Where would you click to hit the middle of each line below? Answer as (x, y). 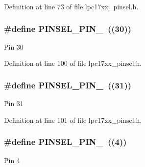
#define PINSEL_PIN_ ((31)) (68, 85)
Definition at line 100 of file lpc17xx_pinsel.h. (73, 63)
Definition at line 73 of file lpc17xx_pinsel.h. (71, 6)
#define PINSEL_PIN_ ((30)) (68, 28)
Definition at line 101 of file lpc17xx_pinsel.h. (73, 120)
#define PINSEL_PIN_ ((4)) (65, 142)
